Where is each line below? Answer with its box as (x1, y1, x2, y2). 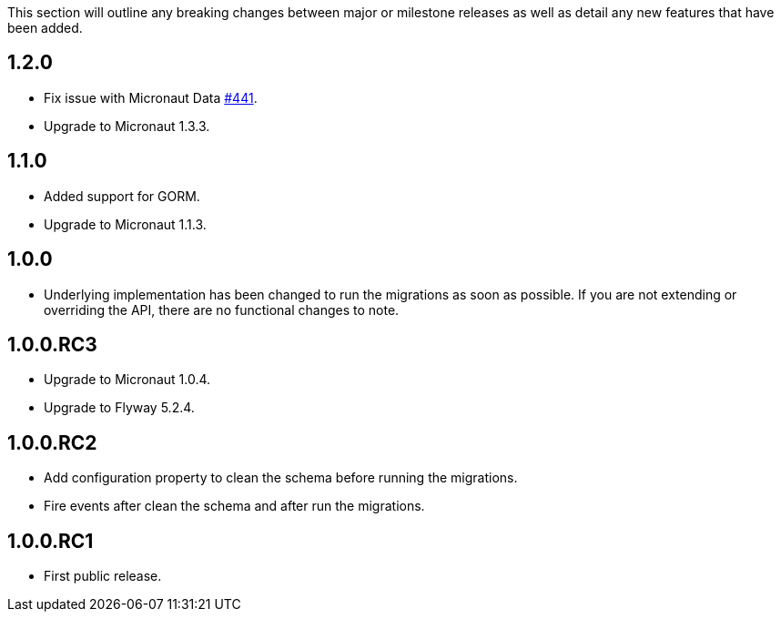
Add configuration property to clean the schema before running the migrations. (44, 470, 518, 486)
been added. (7, 20, 83, 36)
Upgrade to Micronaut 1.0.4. (44, 371, 211, 388)
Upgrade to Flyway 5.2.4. (44, 400, 195, 416)
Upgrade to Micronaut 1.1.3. (44, 216, 207, 232)
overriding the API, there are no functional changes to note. (44, 301, 400, 318)
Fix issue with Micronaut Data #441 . (44, 89, 258, 106)
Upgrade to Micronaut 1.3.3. (44, 117, 210, 134)
